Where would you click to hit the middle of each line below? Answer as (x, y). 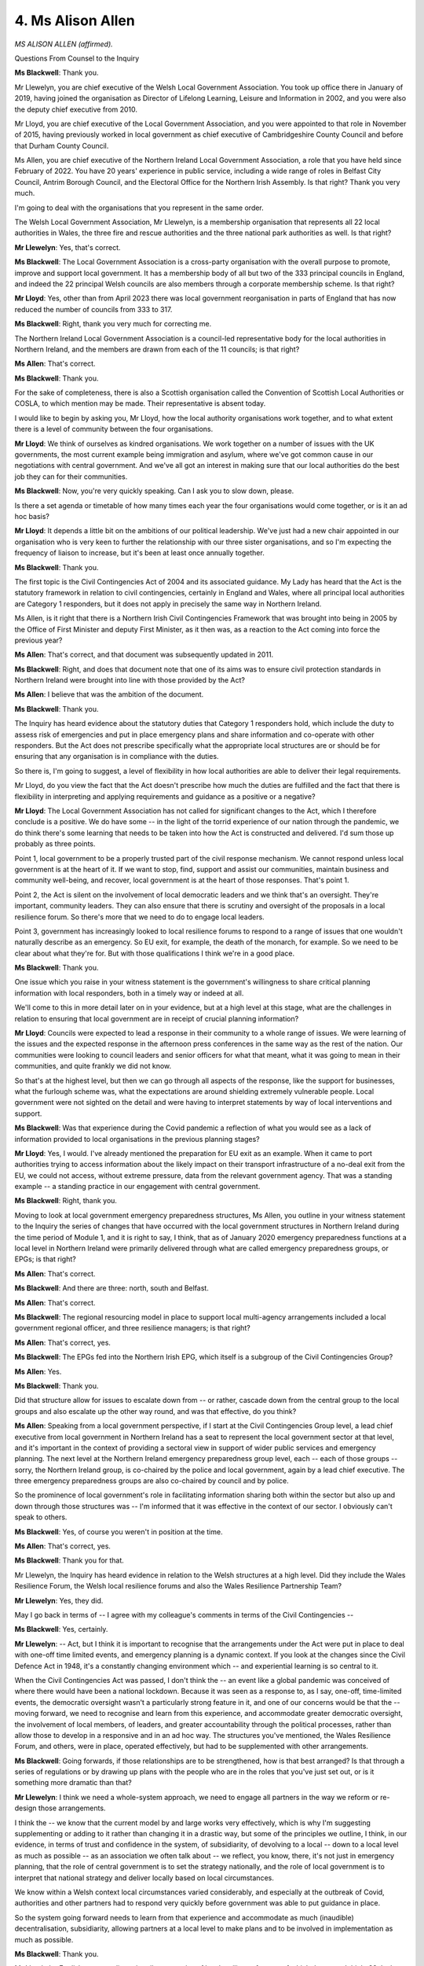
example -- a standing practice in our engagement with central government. (137, 1187)
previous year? (38, 640)
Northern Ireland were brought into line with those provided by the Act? (130, 680)
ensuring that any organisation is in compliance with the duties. (117, 757)
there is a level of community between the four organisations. (114, 429)
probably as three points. (55, 844)
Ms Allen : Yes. (38, 1371)
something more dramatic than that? (73, 1783)
